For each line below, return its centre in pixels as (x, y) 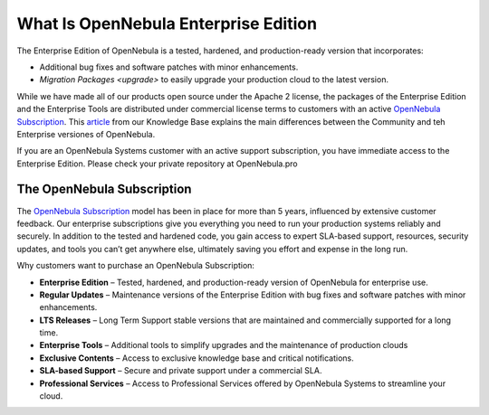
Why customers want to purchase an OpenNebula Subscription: (136, 266)
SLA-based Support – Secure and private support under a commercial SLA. (181, 371)
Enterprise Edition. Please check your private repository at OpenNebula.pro (157, 164)
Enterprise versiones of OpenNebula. (86, 134)
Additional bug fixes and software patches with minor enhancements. (169, 67)
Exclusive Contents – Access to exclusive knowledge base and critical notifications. (197, 358)
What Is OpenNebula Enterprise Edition (167, 24)
